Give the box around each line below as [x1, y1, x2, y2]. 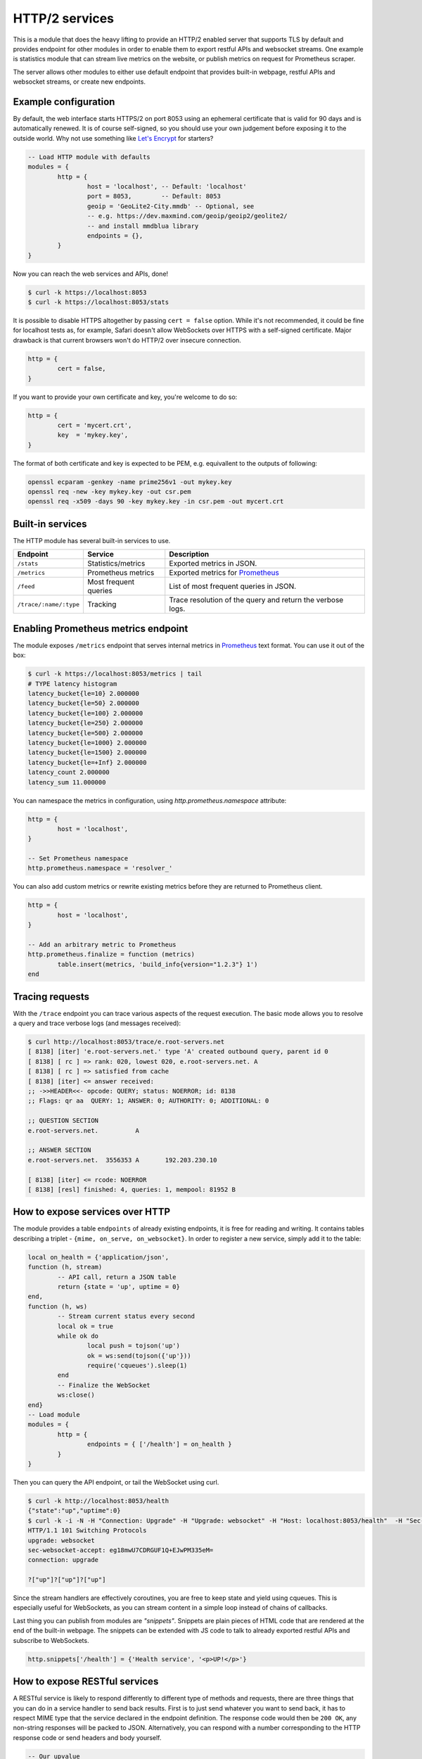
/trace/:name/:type [17, 600, 80, 608]
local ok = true [57, 1322, 114, 1330]
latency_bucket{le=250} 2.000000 [27, 719, 143, 728]
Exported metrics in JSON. [169, 559, 257, 569]
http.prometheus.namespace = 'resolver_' [27, 864, 173, 872]
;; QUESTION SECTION [27, 1117, 98, 1125]
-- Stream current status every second [57, 1312, 195, 1321]
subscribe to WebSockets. [13, 1636, 89, 1644]
